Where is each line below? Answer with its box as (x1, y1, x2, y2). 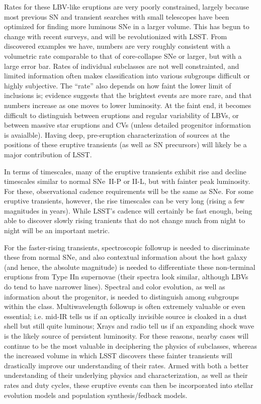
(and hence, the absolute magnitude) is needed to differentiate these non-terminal (4, 261, 255, 272)
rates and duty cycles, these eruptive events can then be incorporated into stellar (4, 379, 253, 390)
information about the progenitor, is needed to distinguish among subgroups (4, 291, 239, 301)
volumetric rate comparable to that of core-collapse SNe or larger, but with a (4, 50, 242, 61)
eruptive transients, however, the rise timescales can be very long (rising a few (4, 195, 245, 206)
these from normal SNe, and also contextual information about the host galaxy (4, 252, 247, 262)
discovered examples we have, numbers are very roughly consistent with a (4, 41, 231, 51)
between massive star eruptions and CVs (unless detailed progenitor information (4, 120, 251, 130)
